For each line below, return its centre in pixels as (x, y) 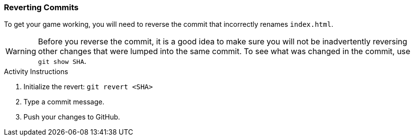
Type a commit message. (64, 102)
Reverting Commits (41, 7)
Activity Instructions (36, 72)
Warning (21, 51)
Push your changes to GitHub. (72, 117)
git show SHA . (62, 61)
